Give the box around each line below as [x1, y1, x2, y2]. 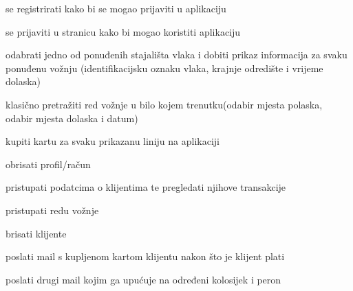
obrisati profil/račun [6, 156, 91, 171]
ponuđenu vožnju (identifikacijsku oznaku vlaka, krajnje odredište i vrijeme [6, 60, 323, 75]
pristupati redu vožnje [6, 202, 99, 217]
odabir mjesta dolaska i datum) [6, 110, 138, 125]
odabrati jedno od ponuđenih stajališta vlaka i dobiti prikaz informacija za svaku [6, 47, 347, 62]
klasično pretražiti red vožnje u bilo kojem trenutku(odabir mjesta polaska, [6, 97, 323, 111]
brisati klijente [6, 226, 67, 240]
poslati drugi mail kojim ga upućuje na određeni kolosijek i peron [6, 272, 281, 286]
